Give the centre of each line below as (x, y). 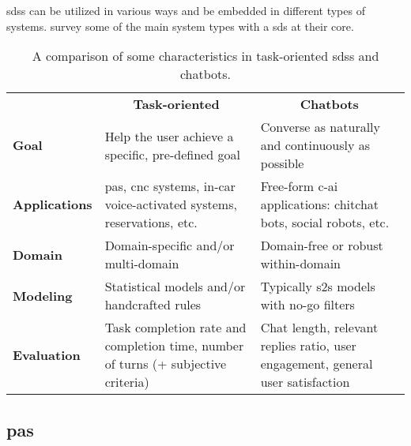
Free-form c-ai (299, 186)
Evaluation (47, 354)
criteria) (127, 382)
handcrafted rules (153, 305)
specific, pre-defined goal (172, 154)
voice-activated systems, (171, 204)
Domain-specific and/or (170, 245)
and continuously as (315, 145)
